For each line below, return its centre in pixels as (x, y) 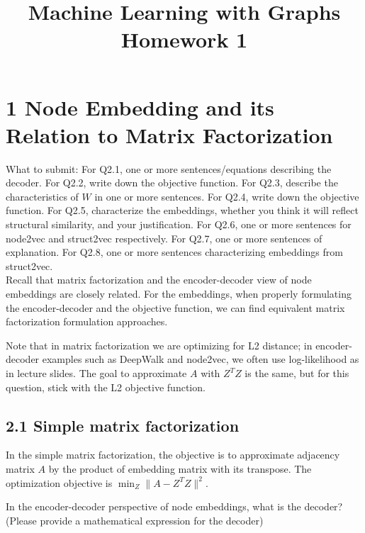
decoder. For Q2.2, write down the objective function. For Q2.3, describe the (172, 183)
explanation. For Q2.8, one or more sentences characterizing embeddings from (174, 252)
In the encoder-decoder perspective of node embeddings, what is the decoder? (174, 506)
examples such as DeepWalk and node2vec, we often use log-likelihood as (201, 359)
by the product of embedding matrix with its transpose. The (180, 468)
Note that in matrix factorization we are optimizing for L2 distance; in (159, 345)
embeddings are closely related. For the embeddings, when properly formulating (179, 294)
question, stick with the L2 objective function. (106, 387)
